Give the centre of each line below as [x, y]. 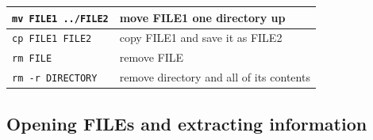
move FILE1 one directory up [202, 17]
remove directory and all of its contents [215, 77]
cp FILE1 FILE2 [52, 39]
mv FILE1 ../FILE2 [60, 19]
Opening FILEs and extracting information [187, 123]
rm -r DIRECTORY [55, 79]
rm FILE [32, 59]
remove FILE [152, 57]
